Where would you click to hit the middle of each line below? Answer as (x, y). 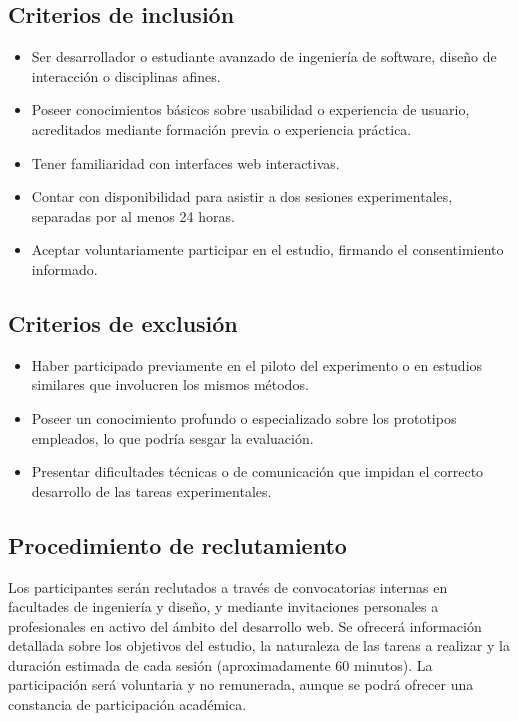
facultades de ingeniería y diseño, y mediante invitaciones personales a (223, 606)
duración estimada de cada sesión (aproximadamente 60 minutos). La (220, 664)
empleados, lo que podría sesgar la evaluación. (172, 437)
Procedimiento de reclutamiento (177, 544)
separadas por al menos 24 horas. (133, 215)
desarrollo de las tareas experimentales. (151, 490)
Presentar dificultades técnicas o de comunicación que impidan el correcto (257, 471)
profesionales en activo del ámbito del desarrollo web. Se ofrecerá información (245, 625)
